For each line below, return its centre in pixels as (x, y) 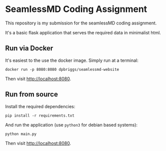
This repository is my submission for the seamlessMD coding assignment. (81, 23)
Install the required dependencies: (40, 106)
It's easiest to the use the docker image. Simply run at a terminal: (72, 60)
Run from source (32, 94)
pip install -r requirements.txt (40, 116)
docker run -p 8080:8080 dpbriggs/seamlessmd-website (62, 69)
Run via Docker (29, 48)
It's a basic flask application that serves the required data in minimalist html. (83, 32)
